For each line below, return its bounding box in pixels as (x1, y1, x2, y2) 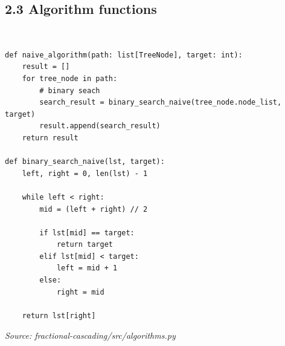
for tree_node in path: (22, 74, 118, 83)
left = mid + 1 (56, 264, 118, 273)
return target (56, 240, 113, 249)
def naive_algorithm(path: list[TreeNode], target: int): (5, 50, 243, 59)
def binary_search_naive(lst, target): (5, 157, 165, 166)
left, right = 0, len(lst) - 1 (22, 169, 148, 178)
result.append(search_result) (39, 122, 161, 131)
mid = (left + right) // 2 (39, 204, 148, 214)
